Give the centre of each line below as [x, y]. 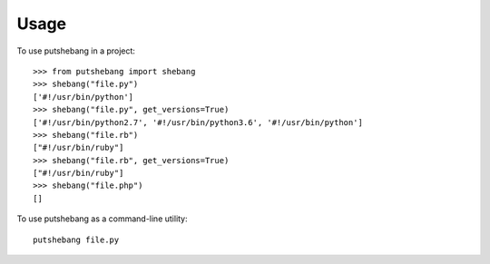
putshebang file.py [76, 240]
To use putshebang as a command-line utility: [102, 219]
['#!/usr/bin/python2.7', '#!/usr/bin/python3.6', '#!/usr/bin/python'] [198, 122]
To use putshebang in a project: [76, 51]
